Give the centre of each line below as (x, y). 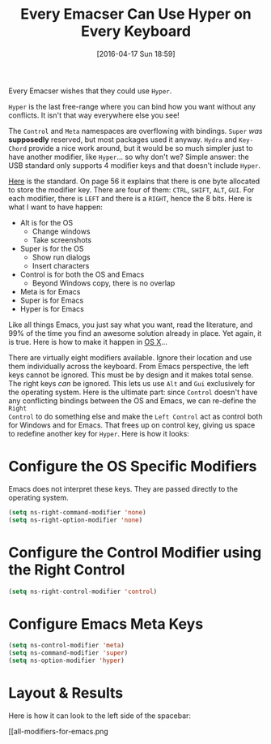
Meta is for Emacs (50, 291)
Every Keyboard (136, 31)
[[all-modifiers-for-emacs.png (59, 731)
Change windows (61, 231)
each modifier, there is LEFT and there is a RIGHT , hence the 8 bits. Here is (130, 198)
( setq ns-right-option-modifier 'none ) (76, 520)
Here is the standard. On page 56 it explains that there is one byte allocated (134, 181)
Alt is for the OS (47, 222)
